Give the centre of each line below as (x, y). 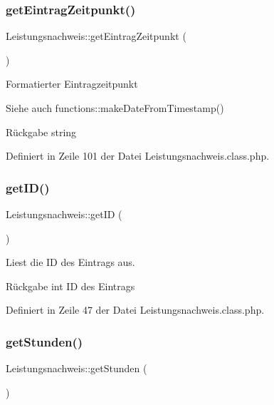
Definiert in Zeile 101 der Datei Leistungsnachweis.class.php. (138, 156)
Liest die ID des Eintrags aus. (70, 262)
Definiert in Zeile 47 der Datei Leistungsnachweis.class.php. (135, 310)
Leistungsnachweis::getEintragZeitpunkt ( (96, 36)
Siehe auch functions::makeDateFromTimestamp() (115, 108)
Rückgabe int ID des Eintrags (70, 286)
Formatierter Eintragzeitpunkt (72, 84)
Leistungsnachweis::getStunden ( (77, 368)
